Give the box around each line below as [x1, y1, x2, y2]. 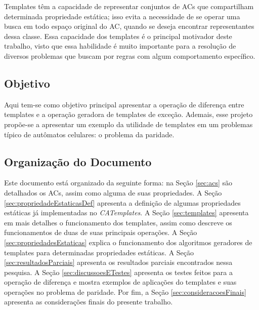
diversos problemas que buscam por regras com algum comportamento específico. [4, 50, 255, 61]
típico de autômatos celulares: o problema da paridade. [4, 129, 175, 139]
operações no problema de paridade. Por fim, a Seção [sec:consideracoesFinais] [4, 286, 246, 297]
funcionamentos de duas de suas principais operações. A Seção [4, 227, 197, 238]
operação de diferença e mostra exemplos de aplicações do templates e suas [4, 277, 237, 287]
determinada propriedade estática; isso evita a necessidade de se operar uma [4, 11, 240, 21]
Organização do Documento [4, 153, 152, 169]
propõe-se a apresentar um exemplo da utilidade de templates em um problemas [4, 119, 253, 129]
